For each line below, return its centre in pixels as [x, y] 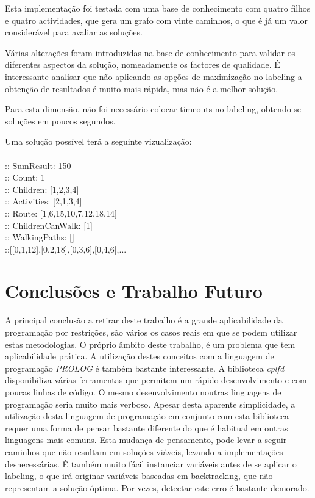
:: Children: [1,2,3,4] [42, 189]
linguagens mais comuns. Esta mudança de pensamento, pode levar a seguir [146, 440]
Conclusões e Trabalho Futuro [134, 291]
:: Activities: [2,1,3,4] [44, 201]
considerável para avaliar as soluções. [74, 32]
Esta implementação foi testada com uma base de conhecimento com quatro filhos [158, 8]
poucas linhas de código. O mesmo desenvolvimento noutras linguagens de [143, 392]
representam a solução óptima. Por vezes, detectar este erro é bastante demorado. [157, 487]
